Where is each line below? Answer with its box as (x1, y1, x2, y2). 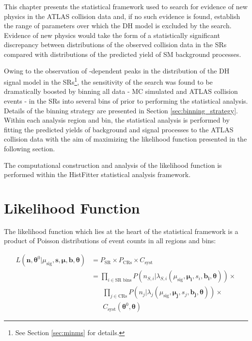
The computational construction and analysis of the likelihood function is (4, 160, 222, 170)
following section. (4, 143, 55, 153)
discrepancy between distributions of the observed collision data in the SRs (4, 39, 227, 50)
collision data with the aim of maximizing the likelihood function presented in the (4, 134, 247, 144)
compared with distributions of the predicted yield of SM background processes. (4, 49, 241, 59)
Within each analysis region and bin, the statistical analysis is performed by (4, 115, 230, 125)
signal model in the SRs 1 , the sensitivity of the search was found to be (4, 75, 213, 87)
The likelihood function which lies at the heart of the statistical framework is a (4, 226, 238, 236)
